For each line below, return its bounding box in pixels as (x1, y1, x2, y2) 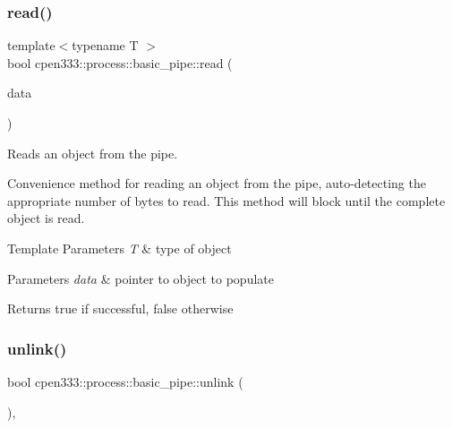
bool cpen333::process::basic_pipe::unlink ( (7, 372, 243, 390)
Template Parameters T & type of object (7, 238, 232, 257)
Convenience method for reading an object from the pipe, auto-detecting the (7, 174, 426, 193)
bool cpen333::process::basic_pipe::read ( (7, 53, 233, 72)
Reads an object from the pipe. (7, 143, 178, 162)
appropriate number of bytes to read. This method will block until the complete (7, 191, 446, 210)
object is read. (7, 209, 85, 227)
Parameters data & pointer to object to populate (7, 269, 274, 287)
